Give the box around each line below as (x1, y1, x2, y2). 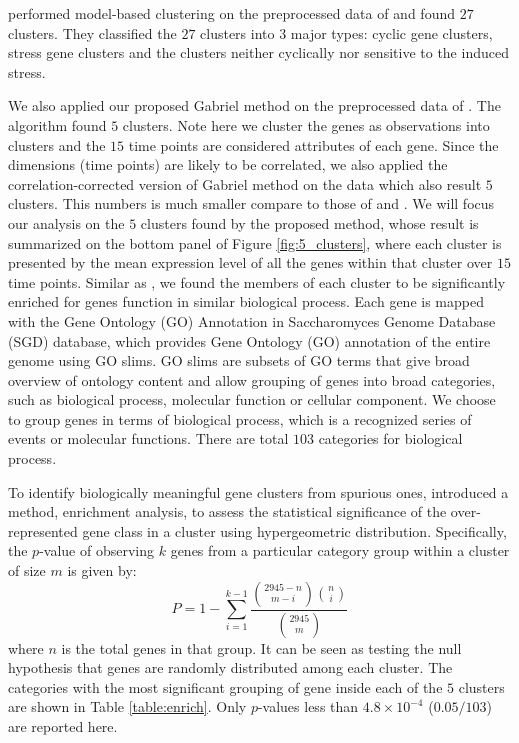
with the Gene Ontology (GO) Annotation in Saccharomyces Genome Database (8, 310, 496, 331)
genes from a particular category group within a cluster (170, 540, 510, 561)
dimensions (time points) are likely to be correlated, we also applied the (8, 154, 448, 175)
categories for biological (318, 428, 463, 449)
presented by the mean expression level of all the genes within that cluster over (8, 252, 493, 273)
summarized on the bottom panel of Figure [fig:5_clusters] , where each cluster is (8, 232, 502, 253)
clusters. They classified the (8, 22, 177, 43)
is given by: (67, 560, 137, 581)
